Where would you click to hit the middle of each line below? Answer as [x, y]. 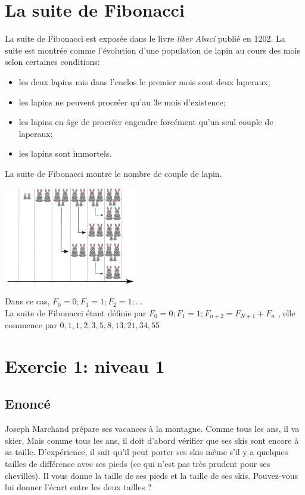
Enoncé [28, 404]
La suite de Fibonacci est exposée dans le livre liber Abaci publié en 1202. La [145, 38]
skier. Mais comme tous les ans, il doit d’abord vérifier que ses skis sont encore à [152, 440]
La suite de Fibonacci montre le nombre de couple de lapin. [113, 173]
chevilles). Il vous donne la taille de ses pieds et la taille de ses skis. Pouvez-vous [152, 475]
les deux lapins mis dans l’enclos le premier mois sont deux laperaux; [144, 81]
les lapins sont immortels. [65, 153]
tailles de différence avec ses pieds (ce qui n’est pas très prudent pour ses [138, 464]
